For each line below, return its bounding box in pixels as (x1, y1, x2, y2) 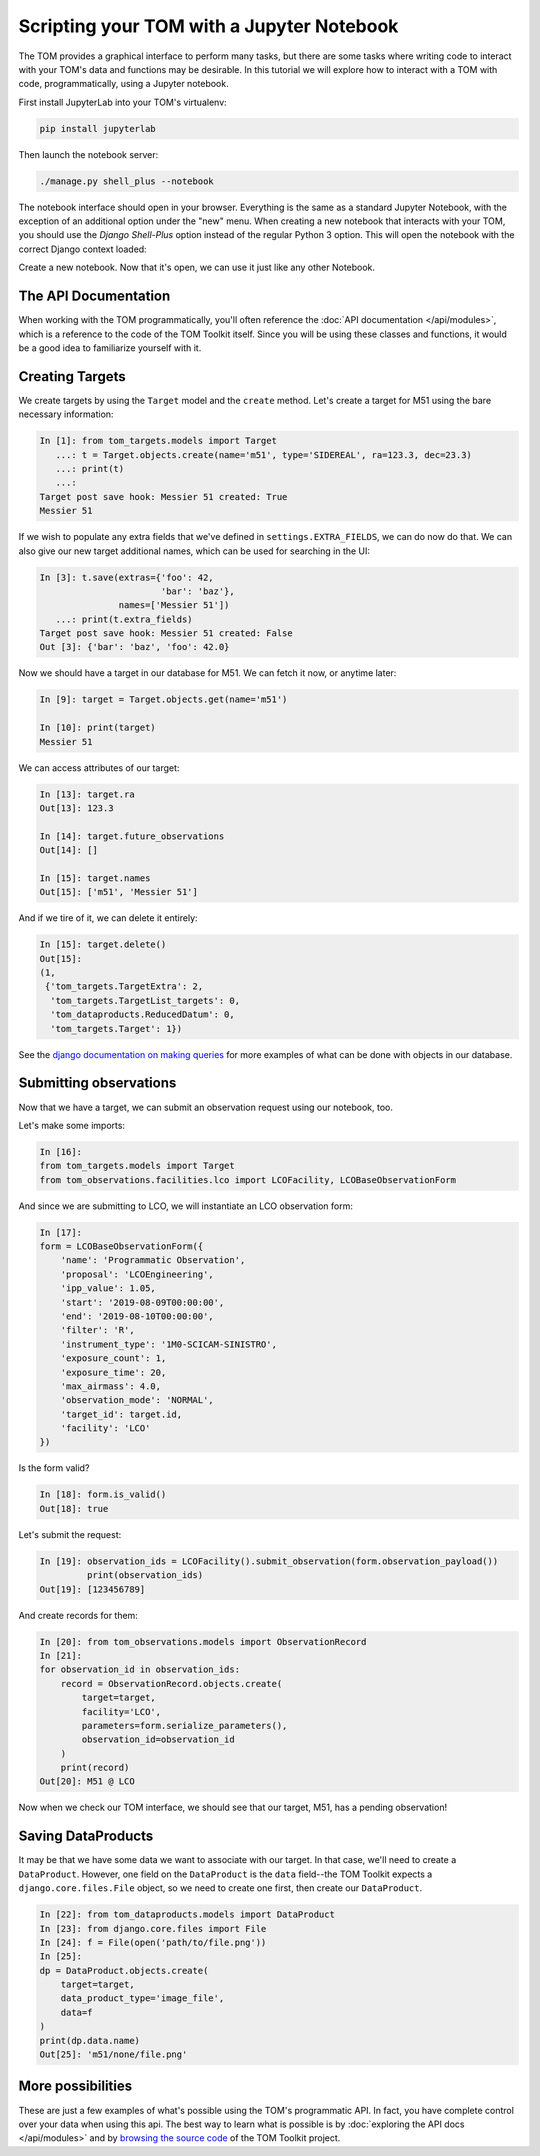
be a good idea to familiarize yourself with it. (18, 341, 202, 354)
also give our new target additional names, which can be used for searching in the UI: (18, 545, 370, 557)
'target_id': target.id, (60, 1408, 183, 1420)
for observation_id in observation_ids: (39, 1664, 240, 1675)
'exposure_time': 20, (60, 1366, 167, 1378)
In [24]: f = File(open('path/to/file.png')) (39, 1936, 267, 1948)
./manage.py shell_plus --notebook (39, 175, 214, 187)
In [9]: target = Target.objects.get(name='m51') (39, 694, 288, 705)
